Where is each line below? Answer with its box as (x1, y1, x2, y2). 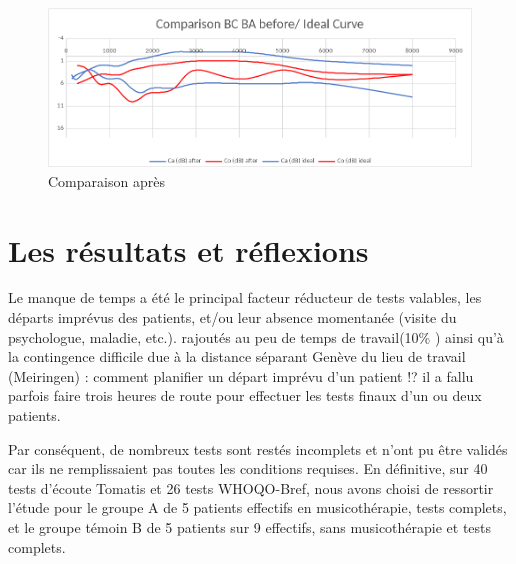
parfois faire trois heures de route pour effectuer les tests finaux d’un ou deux (8, 385, 482, 406)
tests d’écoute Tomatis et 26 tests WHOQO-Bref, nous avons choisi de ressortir (8, 477, 494, 498)
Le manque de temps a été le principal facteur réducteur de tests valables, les (8, 287, 482, 308)
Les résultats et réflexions (8, 229, 369, 270)
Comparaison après (48, 170, 165, 191)
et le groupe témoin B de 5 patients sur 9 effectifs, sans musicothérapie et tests (8, 517, 492, 537)
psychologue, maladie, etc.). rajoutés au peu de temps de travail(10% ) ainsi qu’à (8, 326, 504, 347)
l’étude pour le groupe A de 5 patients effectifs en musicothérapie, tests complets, (8, 497, 507, 518)
